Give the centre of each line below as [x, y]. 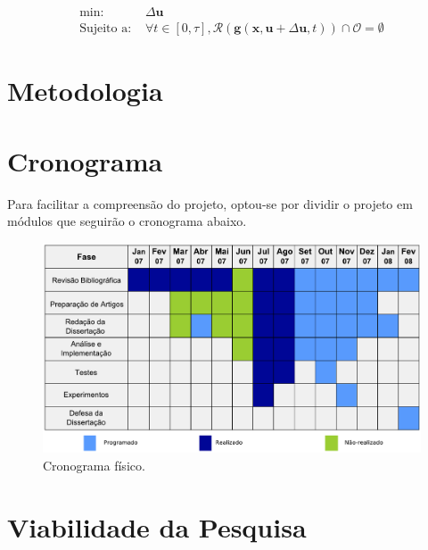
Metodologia [85, 91]
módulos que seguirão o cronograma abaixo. [127, 221]
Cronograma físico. [94, 465]
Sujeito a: [106, 29]
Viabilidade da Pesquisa [157, 526]
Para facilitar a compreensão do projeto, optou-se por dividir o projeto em [210, 203]
